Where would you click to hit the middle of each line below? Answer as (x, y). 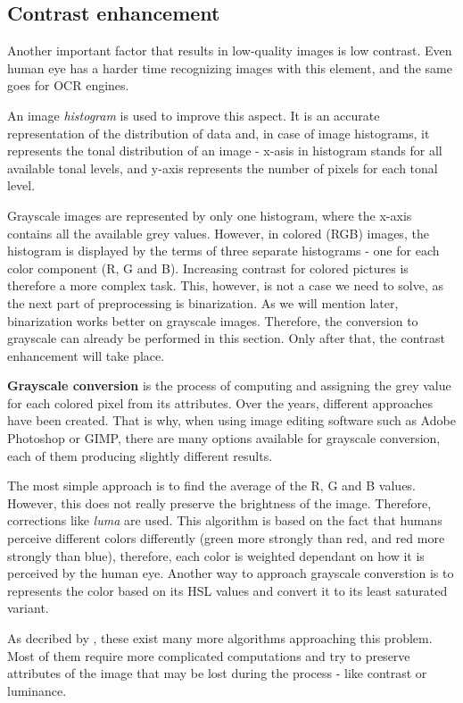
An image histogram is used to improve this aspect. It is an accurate (194, 115)
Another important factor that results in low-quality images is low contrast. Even (230, 50)
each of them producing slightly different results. (140, 455)
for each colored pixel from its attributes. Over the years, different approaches (220, 402)
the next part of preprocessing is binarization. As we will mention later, (203, 302)
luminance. (37, 690)
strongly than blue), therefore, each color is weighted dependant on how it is (216, 555)
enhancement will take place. (86, 355)
